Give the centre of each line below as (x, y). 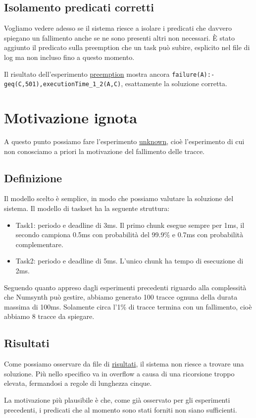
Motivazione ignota (71, 118)
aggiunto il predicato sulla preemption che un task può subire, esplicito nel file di (127, 47)
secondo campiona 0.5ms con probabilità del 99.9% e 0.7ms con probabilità (129, 235)
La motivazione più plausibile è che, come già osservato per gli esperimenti (117, 399)
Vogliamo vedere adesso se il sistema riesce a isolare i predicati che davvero (118, 28)
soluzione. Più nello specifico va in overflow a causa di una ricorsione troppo (119, 373)
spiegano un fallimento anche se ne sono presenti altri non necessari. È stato (119, 37)
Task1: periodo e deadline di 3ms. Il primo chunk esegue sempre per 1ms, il (130, 225)
